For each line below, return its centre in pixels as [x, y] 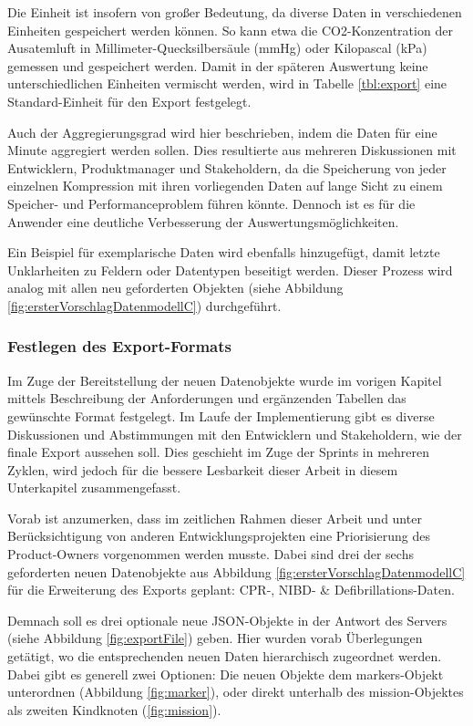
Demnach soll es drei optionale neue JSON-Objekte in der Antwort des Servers [227, 620]
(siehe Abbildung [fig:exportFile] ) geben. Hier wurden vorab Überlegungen [215, 638]
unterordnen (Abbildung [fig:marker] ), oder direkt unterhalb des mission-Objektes [236, 692]
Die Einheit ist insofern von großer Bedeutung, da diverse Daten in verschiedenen [235, 12]
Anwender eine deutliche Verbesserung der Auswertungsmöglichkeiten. [203, 221]
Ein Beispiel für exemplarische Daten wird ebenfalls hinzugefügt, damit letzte [224, 252]
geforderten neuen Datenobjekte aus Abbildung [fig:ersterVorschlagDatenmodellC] [236, 571]
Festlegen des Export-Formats [119, 346]
